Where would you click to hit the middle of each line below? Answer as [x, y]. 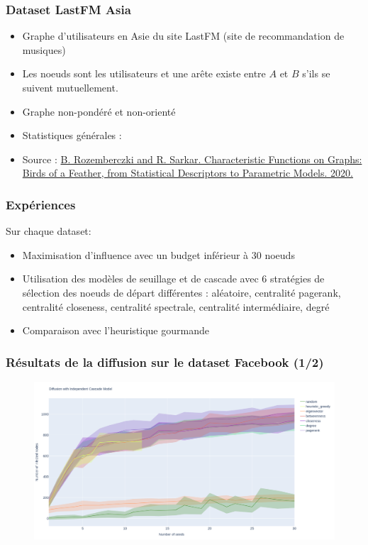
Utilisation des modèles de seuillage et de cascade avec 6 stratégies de [173, 279]
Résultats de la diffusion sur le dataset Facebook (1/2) [165, 362]
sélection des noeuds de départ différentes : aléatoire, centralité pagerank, [182, 292]
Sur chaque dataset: [49, 231]
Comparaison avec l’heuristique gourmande [116, 330]
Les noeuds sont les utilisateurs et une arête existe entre [144, 73]
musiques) [44, 49]
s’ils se [316, 73]
